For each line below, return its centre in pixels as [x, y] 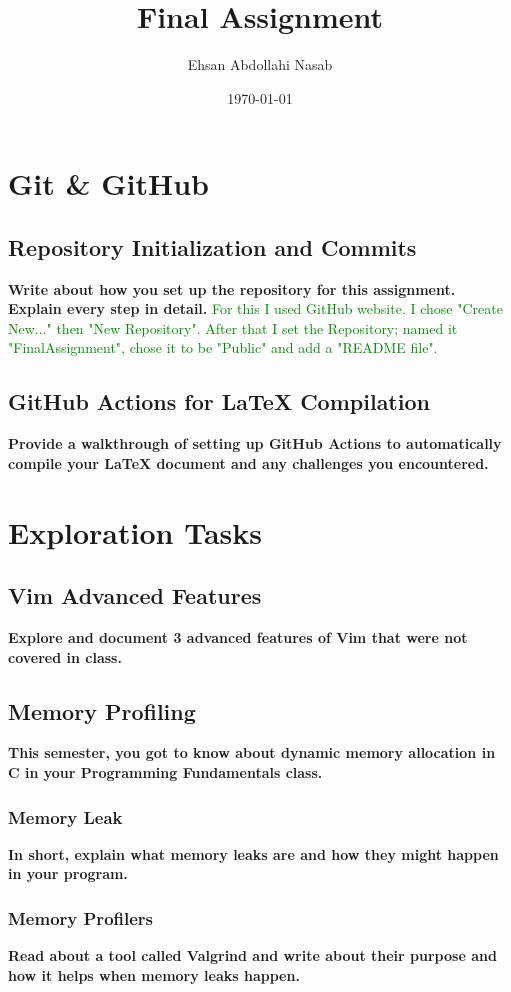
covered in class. [65, 656]
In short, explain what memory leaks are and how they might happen [253, 853]
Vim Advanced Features [135, 595]
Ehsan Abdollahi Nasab [260, 64]
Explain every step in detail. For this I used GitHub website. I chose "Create [255, 308]
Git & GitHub [108, 183]
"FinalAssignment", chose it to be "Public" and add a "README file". [223, 347]
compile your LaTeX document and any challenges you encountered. [248, 462]
